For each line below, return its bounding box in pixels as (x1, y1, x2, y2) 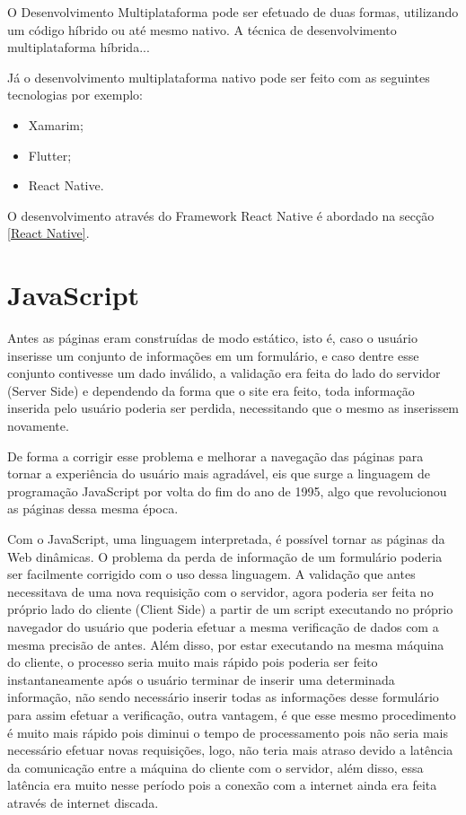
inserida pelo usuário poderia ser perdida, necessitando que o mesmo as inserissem (7, 399, 460, 417)
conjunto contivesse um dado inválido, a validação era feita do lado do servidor (7, 364, 441, 382)
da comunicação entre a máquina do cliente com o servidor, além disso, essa (7, 758, 424, 776)
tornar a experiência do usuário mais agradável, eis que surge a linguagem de (7, 464, 431, 483)
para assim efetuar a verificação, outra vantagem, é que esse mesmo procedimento (7, 705, 456, 723)
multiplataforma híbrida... (7, 38, 150, 57)
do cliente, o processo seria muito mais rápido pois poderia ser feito (7, 653, 378, 671)
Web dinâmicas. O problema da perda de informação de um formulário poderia (7, 547, 443, 565)
